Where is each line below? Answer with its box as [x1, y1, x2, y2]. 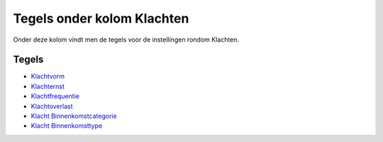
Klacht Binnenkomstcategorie [30, 112, 117, 120]
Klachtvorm [30, 72, 65, 81]
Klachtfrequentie [30, 92, 79, 100]
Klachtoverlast [30, 102, 73, 110]
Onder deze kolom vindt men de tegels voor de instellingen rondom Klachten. [13, 35, 240, 44]
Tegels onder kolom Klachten [13, 11, 189, 26]
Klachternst [30, 82, 65, 90]
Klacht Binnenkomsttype [30, 122, 103, 130]
